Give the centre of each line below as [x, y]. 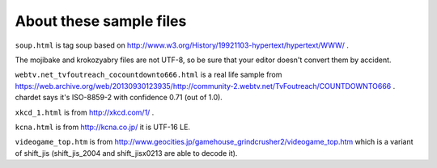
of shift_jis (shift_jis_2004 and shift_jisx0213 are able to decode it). [126, 153]
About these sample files [101, 21]
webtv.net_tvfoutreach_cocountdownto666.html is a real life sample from [148, 75]
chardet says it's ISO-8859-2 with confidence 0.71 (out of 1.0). [119, 98]
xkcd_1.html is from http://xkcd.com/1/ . [85, 112]
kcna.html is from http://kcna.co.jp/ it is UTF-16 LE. [102, 127]
